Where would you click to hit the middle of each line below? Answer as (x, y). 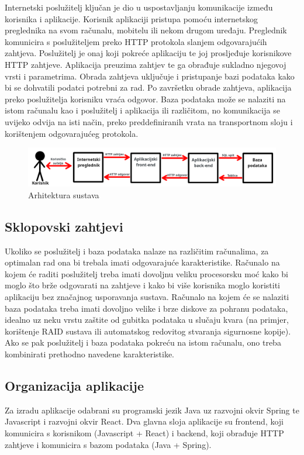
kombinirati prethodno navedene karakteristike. (89, 354)
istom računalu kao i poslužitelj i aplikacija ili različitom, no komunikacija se (142, 110)
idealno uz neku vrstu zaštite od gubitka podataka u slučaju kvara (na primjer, (147, 320)
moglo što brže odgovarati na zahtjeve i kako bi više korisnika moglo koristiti (143, 285)
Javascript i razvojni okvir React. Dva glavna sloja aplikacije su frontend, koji (144, 421)
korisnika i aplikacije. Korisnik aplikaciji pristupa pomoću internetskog (131, 18)
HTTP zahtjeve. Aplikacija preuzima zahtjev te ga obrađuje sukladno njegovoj (146, 64)
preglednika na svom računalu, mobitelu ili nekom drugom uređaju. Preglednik (146, 30)
